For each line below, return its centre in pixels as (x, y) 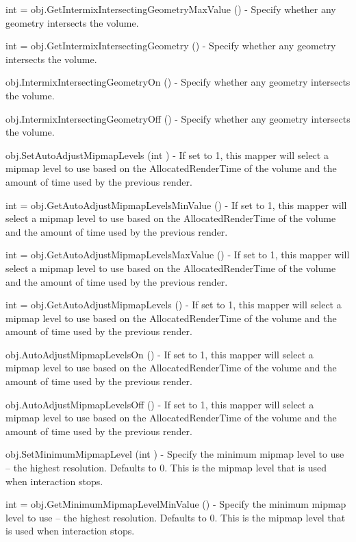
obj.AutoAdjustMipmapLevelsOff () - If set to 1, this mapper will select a (160, 404)
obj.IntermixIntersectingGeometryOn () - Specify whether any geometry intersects (178, 82)
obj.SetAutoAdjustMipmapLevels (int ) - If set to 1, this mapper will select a (167, 155)
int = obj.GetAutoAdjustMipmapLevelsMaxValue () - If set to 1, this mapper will (178, 255)
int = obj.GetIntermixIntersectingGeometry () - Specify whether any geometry (171, 46)
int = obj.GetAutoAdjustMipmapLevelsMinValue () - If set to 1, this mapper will (176, 205)
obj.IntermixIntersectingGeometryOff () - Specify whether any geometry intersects (178, 118)
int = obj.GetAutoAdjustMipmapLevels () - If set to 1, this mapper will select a (174, 305)
